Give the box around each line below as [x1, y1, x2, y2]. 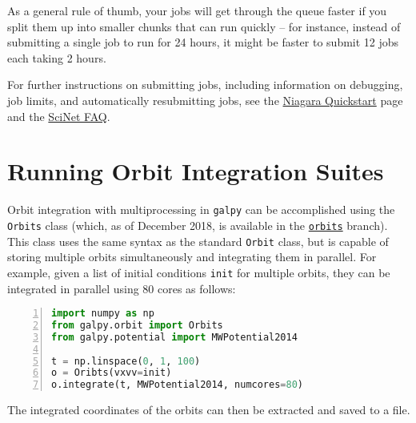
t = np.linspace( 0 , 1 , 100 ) [51, 355, 201, 367]
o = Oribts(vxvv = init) [51, 367, 172, 379]
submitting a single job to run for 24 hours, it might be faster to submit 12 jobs [7, 34, 399, 50]
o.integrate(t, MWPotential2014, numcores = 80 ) [51, 379, 304, 391]
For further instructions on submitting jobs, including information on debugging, [7, 76, 403, 93]
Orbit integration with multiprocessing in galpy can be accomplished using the [7, 201, 395, 218]
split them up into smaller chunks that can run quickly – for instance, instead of [7, 18, 401, 34]
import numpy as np [51, 308, 154, 320]
